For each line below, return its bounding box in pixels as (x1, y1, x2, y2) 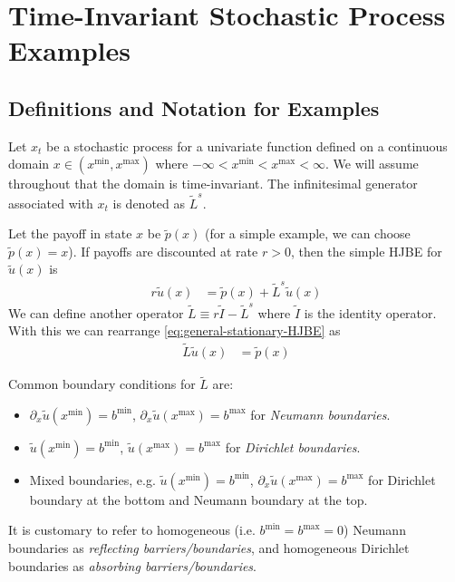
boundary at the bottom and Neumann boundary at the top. (29, 490, 368, 509)
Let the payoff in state (8, 224, 132, 243)
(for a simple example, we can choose (204, 224, 411, 243)
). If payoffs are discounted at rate (68, 241, 258, 260)
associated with (8, 193, 93, 212)
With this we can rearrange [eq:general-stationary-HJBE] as (8, 321, 341, 340)
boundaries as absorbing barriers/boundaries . (8, 556, 257, 575)
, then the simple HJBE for (290, 241, 442, 260)
